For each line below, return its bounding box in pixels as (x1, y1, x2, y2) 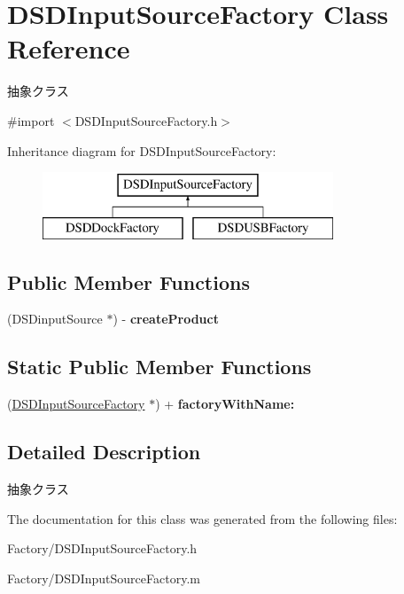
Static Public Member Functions (7, 353, 312, 380)
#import (7, 111, 55, 129)
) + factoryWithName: (155, 395, 295, 413)
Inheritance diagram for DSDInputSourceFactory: (7, 141, 276, 160)
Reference (7, 30, 130, 66)
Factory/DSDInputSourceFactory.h (7, 539, 198, 558)
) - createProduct (113, 309, 219, 328)
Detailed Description (7, 438, 201, 465)
